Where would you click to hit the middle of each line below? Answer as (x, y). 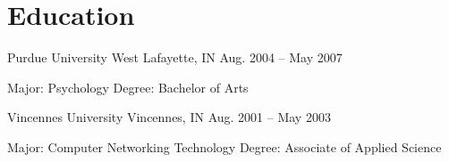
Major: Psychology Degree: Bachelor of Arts (128, 87)
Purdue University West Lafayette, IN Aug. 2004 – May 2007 (175, 57)
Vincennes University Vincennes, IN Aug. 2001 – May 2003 (169, 117)
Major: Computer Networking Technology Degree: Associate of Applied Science (224, 146)
